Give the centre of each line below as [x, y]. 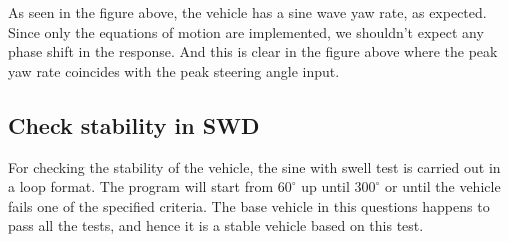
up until [325, 186]
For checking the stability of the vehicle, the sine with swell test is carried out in [254, 166]
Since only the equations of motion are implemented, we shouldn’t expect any [246, 31]
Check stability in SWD [134, 124]
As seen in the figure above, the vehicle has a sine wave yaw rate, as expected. [247, 12]
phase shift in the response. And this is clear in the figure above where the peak [253, 51]
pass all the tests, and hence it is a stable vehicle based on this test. [216, 225]
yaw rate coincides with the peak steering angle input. [174, 70]
